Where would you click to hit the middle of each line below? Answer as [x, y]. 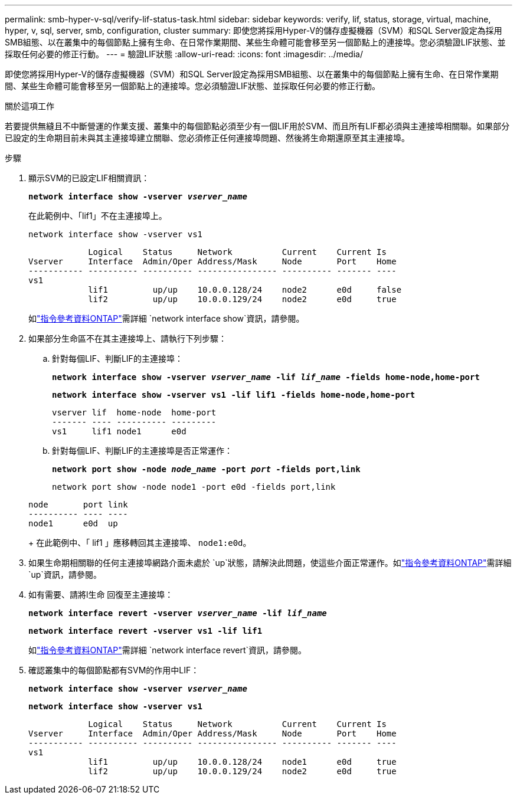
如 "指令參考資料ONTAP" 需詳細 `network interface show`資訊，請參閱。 [166, 318]
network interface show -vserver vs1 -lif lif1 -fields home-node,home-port [234, 395]
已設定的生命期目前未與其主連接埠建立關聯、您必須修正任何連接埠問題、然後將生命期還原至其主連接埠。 [207, 138]
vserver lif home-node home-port [134, 412]
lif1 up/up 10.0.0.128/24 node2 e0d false [245, 290]
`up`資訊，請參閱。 [65, 574]
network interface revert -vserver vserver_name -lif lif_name [178, 613]
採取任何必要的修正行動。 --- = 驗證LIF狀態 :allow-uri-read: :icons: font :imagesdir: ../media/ [184, 54]
